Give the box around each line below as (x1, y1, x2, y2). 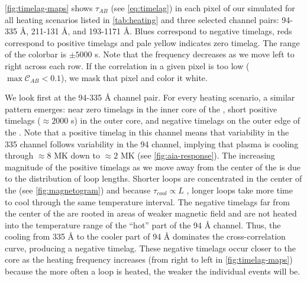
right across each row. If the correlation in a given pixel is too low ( (5, 59, 250, 72)
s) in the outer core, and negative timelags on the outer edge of (70, 114, 300, 127)
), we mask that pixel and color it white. (61, 71, 208, 83)
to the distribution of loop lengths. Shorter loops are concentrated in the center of (5, 172, 302, 185)
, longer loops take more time (186, 183, 293, 196)
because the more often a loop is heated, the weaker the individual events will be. (5, 265, 300, 277)
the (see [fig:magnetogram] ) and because (5, 183, 151, 196)
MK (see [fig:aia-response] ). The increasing (120, 149, 275, 162)
